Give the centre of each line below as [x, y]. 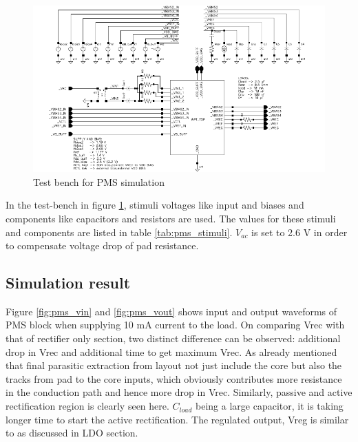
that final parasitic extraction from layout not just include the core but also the [174, 365]
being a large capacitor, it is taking [270, 406]
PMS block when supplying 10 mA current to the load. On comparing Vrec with [175, 325]
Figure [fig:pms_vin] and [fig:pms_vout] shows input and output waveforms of [171, 311]
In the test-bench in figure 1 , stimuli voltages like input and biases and [155, 205]
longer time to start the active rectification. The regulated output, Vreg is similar [177, 419]
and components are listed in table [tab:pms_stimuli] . [119, 232]
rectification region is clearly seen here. [87, 406]
